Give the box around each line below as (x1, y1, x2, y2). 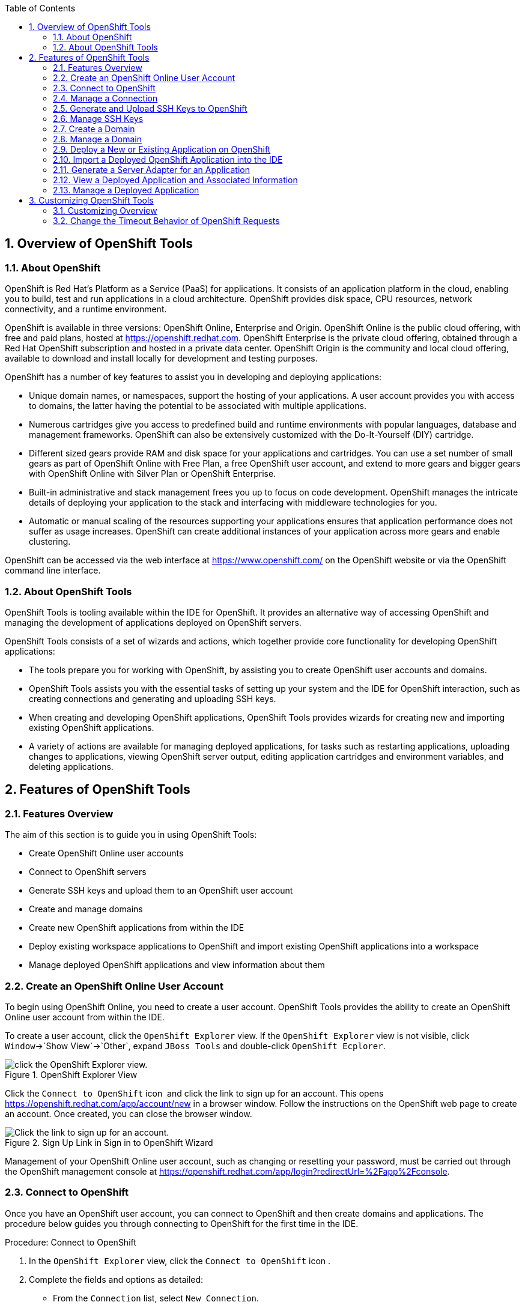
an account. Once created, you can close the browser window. (5, 1108, 252, 1119)
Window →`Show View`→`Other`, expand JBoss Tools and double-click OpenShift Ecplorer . (5, 1040, 386, 1051)
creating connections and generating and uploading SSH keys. (29, 693, 276, 704)
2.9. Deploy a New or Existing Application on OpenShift (53, 144, 271, 154)
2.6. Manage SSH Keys (53, 114, 144, 124)
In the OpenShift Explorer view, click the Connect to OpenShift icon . (29, 1255, 331, 1266)
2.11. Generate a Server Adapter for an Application (53, 165, 250, 175)
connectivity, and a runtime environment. (5, 304, 167, 315)
